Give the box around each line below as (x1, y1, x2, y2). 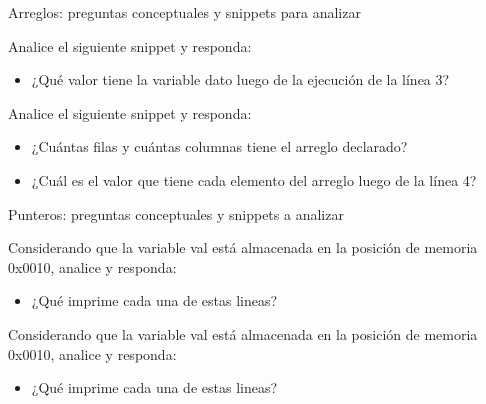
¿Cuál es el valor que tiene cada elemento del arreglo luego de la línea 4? (31, 169, 477, 190)
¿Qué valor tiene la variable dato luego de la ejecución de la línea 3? (31, 69, 450, 90)
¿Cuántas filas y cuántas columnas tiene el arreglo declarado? (31, 136, 408, 157)
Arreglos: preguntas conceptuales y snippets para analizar (8, 2, 361, 22)
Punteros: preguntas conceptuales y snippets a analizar (8, 203, 344, 224)
